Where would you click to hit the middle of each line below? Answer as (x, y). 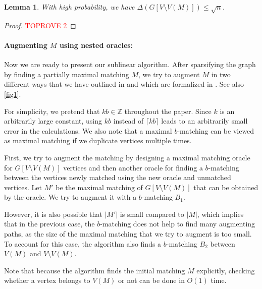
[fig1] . (13, 94)
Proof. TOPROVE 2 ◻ (40, 25)
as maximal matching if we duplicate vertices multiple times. (98, 140)
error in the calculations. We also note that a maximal (88, 130)
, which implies (220, 214)
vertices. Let (23, 187)
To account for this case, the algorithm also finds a (83, 243)
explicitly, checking (226, 270)
